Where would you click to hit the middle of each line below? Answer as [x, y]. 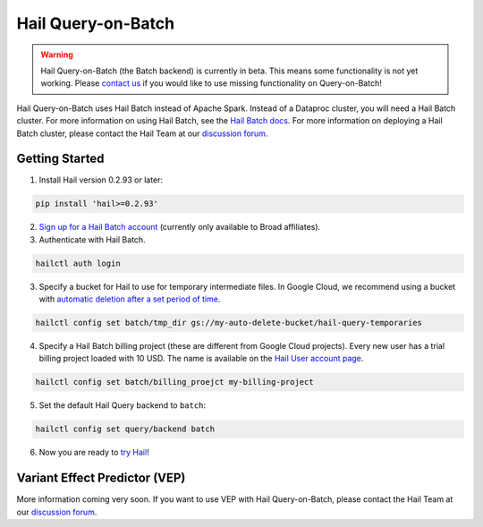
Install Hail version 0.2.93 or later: [101, 180]
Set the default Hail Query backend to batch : [122, 405]
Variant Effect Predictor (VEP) [101, 478]
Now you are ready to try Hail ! [94, 453]
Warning [57, 55]
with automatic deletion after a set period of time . [130, 299]
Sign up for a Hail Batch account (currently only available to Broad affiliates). [180, 227]
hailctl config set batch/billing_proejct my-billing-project [174, 382]
